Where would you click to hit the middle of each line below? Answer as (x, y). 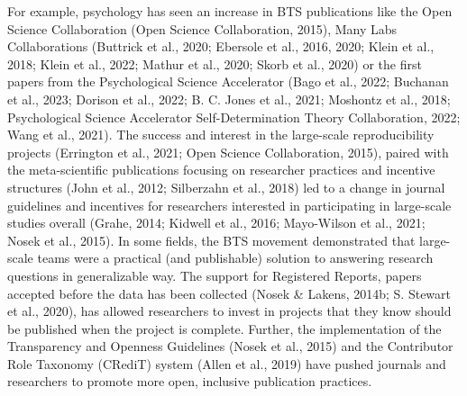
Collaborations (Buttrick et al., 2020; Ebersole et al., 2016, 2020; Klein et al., (221, 46)
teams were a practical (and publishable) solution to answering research (235, 258)
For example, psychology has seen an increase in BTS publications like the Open (230, 11)
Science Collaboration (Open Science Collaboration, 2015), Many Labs (202, 28)
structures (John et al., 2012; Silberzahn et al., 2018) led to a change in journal (226, 187)
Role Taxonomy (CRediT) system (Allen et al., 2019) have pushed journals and (227, 363)
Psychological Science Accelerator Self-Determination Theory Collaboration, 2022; (234, 117)
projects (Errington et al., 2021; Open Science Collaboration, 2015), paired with (228, 152)
